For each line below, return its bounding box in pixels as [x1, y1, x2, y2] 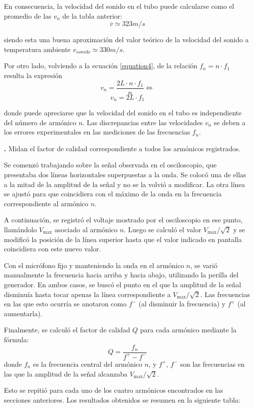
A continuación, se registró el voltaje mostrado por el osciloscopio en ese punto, [4, 215, 243, 225]
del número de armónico [4, 117, 76, 127]
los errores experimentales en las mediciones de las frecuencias [4, 127, 190, 137]
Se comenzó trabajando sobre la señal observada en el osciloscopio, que [4, 160, 217, 170]
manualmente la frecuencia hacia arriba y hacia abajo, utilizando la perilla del [4, 270, 239, 280]
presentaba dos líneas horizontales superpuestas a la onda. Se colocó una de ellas [4, 169, 246, 180]
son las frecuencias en [180, 358, 245, 369]
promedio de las [4, 10, 51, 21]
